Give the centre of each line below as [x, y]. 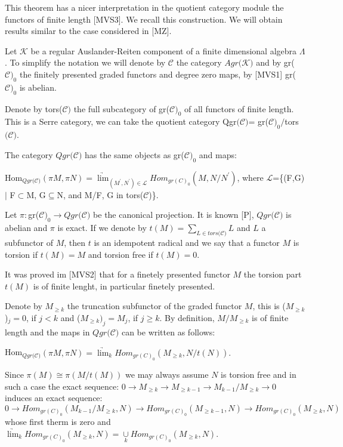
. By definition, [187, 317]
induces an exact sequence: [54, 398]
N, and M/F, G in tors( [100, 194]
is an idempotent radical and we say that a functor [187, 242]
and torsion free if [120, 254]
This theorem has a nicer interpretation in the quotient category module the [144, 7]
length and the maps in [47, 332]
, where [250, 177]
